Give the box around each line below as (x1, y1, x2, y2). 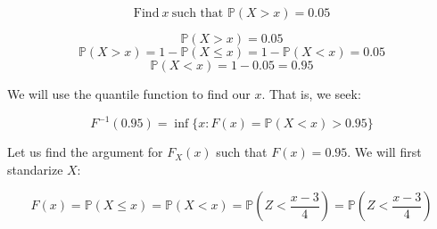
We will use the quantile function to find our (7, 85, 251, 102)
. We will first (347, 143, 422, 161)
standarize (7, 159, 63, 178)
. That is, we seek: (261, 85, 361, 102)
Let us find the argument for (7, 143, 163, 161)
